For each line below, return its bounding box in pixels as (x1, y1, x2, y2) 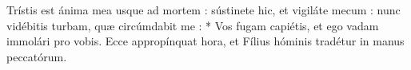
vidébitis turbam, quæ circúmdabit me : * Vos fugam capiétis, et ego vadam (6, 17, 379, 33)
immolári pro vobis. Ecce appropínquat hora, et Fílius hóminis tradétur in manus (6, 33, 405, 49)
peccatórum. (6, 48, 67, 64)
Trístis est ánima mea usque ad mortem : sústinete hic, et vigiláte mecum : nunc (6, 2, 401, 17)
